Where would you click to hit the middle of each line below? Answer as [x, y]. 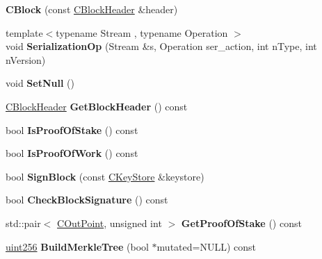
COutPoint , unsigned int [110, 223]
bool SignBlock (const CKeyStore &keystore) [105, 176]
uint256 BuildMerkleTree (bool [77, 246]
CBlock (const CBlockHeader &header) [92, 9]
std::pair [23, 223]
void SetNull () [40, 83]
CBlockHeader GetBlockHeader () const [97, 106]
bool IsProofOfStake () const [72, 129]
